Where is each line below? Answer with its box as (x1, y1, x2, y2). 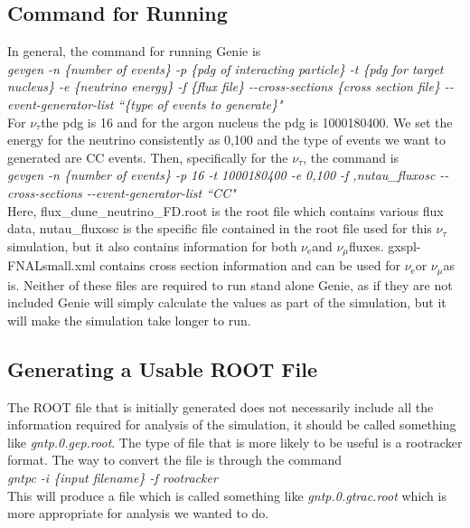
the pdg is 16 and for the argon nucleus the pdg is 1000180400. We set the (41, 112, 453, 131)
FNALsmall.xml (7, 256, 96, 275)
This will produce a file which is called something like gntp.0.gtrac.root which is (7, 486, 446, 504)
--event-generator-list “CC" (86, 183, 236, 202)
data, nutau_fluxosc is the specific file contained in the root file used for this (7, 219, 432, 238)
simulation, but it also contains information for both (7, 236, 297, 255)
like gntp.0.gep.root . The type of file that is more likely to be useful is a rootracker (7, 432, 463, 451)
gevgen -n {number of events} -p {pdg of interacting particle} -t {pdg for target (7, 59, 444, 78)
